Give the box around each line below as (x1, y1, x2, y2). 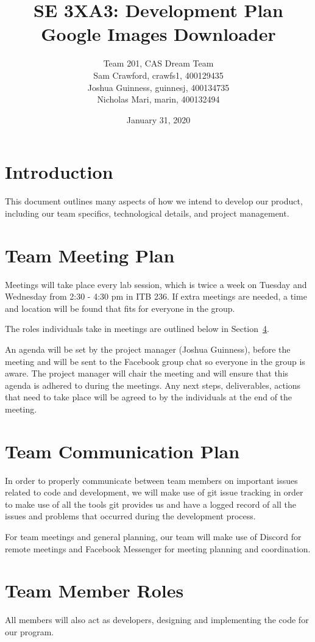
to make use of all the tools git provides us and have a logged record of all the (5, 497, 296, 510)
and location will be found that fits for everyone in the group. (5, 301, 235, 314)
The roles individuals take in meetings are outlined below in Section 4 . (5, 322, 269, 335)
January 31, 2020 (126, 113, 191, 126)
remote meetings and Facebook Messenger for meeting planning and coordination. (5, 542, 311, 555)
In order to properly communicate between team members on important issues (5, 474, 298, 486)
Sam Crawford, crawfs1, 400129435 (93, 68, 224, 81)
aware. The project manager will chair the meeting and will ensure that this (5, 367, 289, 380)
